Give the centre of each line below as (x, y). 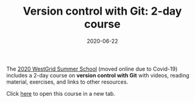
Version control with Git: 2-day (102, 11)
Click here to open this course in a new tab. (61, 93)
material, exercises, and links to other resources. (67, 82)
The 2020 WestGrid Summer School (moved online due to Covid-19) (92, 69)
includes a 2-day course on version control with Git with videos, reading (98, 75)
